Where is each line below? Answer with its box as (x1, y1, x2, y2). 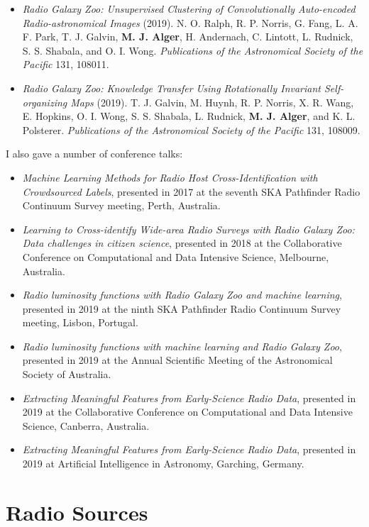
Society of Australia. (22, 367, 111, 382)
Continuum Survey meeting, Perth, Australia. (22, 198, 221, 213)
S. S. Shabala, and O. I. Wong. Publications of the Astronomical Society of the (22, 43, 363, 57)
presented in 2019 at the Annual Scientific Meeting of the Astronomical (22, 353, 333, 367)
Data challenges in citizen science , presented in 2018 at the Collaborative (22, 235, 342, 250)
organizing (22, 94, 67, 109)
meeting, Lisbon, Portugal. (22, 315, 138, 330)
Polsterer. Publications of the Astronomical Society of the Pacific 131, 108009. (22, 122, 360, 137)
